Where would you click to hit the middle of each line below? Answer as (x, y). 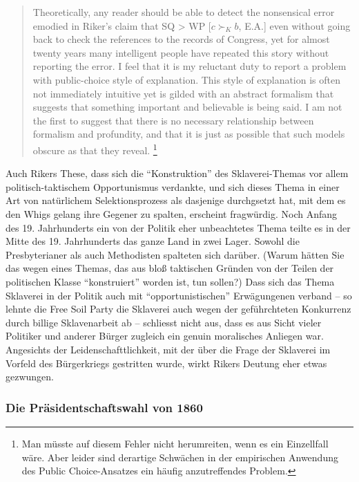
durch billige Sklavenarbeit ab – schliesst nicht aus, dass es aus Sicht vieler (164, 322)
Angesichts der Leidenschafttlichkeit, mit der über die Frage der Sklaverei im (168, 349)
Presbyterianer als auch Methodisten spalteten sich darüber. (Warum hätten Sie (175, 254)
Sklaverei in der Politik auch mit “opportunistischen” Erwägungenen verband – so (179, 295)
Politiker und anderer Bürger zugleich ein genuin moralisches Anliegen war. (165, 336)
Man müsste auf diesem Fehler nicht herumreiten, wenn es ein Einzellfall (175, 443)
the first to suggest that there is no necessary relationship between (173, 120)
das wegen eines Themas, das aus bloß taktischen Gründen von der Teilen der (170, 268)
